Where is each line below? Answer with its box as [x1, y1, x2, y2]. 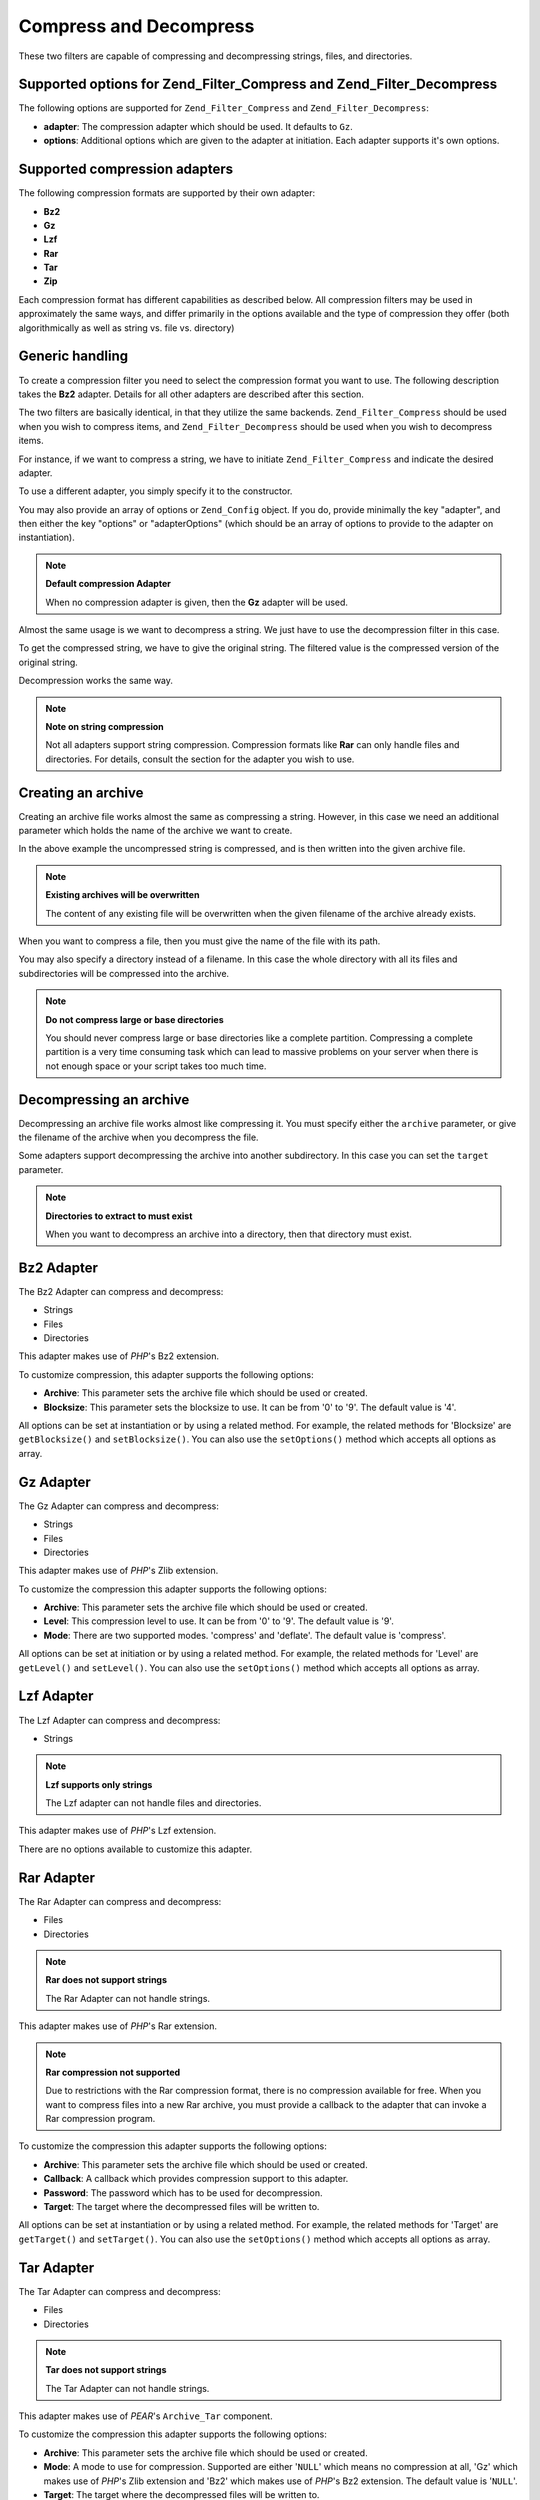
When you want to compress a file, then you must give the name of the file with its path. [18, 935, 381, 947]
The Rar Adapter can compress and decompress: [18, 1895, 222, 1907]
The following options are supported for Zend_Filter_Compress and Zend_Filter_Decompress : [18, 102, 429, 114]
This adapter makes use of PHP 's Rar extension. [18, 2020, 217, 2032]
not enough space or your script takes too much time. [45, 1060, 267, 1072]
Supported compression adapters [18, 161, 234, 178]
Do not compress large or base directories [45, 1013, 224, 1025]
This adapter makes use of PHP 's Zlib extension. [18, 1565, 219, 1577]
